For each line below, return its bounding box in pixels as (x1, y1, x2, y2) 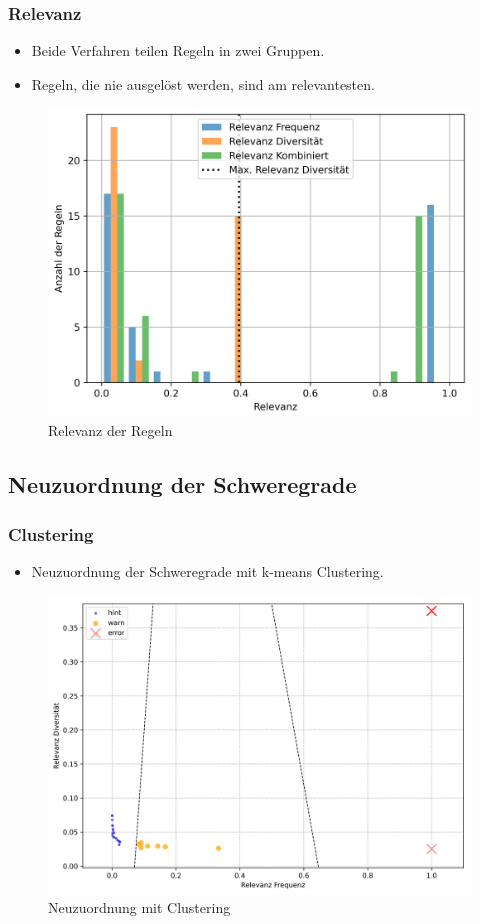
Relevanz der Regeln (48, 420, 173, 441)
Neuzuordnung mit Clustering (48, 897, 231, 918)
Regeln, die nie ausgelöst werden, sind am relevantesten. (31, 73, 375, 94)
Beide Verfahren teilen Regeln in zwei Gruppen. (31, 40, 325, 61)
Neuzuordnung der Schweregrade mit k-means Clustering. (31, 561, 384, 582)
